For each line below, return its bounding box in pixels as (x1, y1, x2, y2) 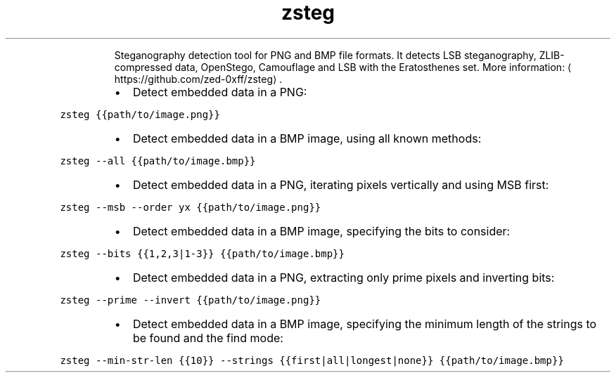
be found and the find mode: (132, 330, 283, 345)
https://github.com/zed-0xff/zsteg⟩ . (114, 72, 283, 85)
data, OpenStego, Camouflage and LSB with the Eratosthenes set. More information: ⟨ (174, 60, 572, 73)
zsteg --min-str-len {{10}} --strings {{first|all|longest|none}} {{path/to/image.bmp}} (60, 354, 564, 366)
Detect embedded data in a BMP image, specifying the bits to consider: (132, 223, 511, 238)
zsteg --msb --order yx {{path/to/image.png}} (60, 201, 321, 213)
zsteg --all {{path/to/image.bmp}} (60, 155, 256, 167)
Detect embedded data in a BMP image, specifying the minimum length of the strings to (132, 316, 597, 331)
